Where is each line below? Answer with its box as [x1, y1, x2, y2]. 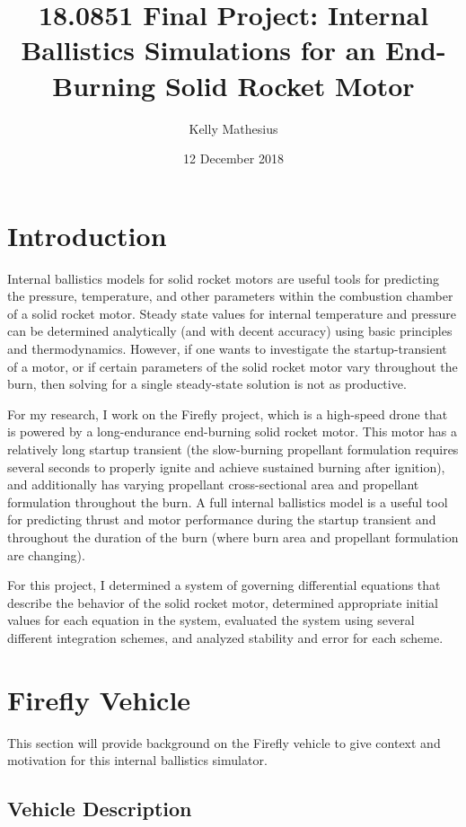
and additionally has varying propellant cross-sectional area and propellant [7, 475, 419, 494]
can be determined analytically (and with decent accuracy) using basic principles [7, 321, 453, 340]
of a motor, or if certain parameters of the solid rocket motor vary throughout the [7, 356, 458, 375]
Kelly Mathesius [189, 119, 278, 137]
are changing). [7, 545, 85, 564]
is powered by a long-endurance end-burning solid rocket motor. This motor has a [7, 422, 458, 441]
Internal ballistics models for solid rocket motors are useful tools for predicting [7, 268, 440, 287]
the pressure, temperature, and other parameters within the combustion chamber [7, 286, 453, 305]
